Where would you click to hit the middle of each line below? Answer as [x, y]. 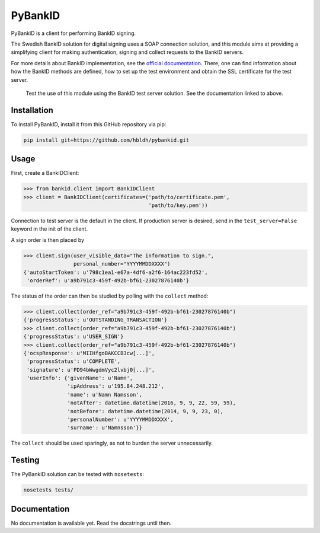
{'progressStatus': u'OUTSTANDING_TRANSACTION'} [95, 320]
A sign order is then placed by [48, 240]
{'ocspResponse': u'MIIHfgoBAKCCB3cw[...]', [89, 353]
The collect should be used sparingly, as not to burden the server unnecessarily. [112, 443]
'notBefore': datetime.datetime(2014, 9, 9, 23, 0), [145, 411]
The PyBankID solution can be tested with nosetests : [78, 474]
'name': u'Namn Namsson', [105, 395]
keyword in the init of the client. [49, 229]
